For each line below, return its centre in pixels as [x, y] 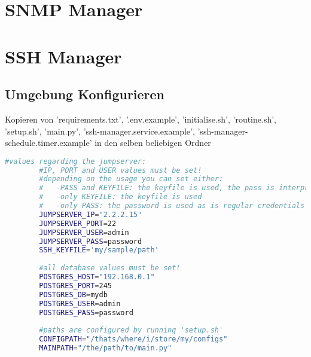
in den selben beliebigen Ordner [153, 143]
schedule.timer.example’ [48, 143]
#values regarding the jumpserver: [76, 161]
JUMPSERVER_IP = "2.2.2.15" [91, 214]
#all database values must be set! [110, 268]
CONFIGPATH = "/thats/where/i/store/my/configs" [133, 339]
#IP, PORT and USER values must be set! [121, 170]
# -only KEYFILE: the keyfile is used [121, 197]
